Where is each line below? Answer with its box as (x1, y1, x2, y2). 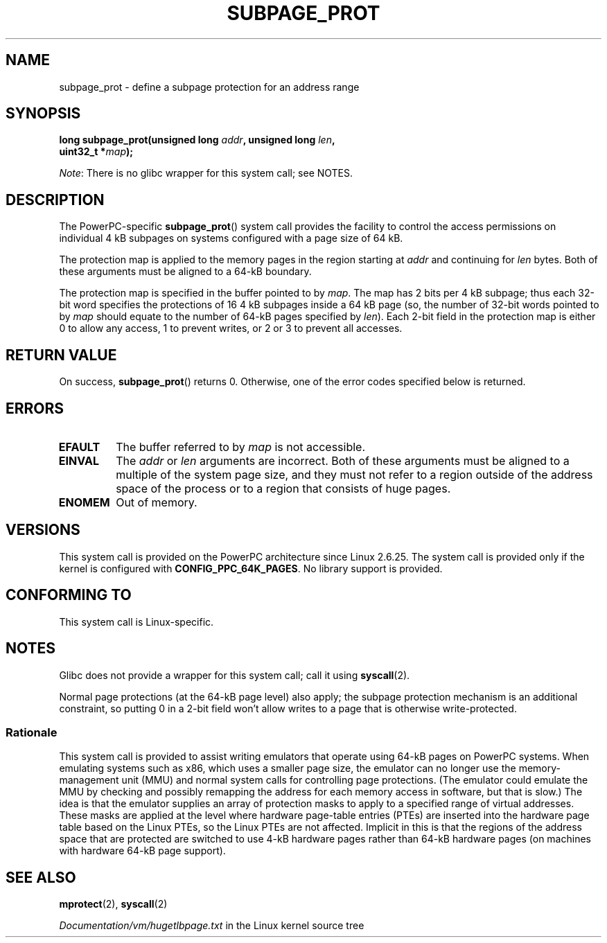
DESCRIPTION (6, 191, 105, 209)
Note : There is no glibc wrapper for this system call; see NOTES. (59, 167, 353, 179)
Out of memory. (116, 495, 197, 509)
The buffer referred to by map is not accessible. (116, 439, 366, 454)
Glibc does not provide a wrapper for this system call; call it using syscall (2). (59, 669, 410, 681)
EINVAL (58, 453, 99, 468)
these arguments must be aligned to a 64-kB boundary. (59, 265, 312, 278)
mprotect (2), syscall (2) (59, 898, 168, 910)
